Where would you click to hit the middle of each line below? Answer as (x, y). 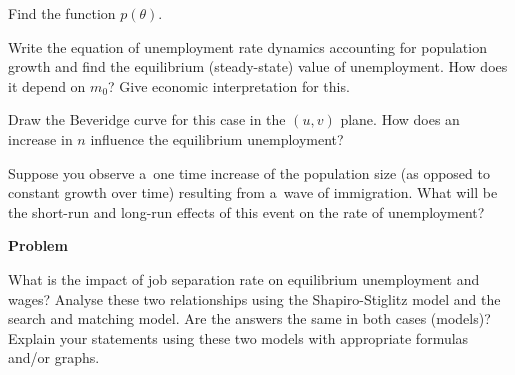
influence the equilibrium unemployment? (217, 138)
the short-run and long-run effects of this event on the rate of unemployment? (246, 211)
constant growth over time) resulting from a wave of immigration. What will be (253, 192)
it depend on (47, 85)
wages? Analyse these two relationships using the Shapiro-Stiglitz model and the (254, 298)
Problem (38, 245)
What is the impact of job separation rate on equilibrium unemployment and (244, 278)
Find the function (62, 13)
